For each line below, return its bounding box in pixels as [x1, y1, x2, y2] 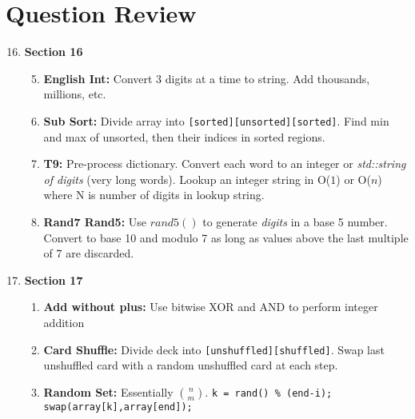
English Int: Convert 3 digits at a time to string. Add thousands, [43, 70, 370, 86]
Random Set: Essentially [43, 383, 174, 400]
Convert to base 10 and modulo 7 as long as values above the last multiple [43, 229, 409, 245]
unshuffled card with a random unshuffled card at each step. [43, 357, 338, 373]
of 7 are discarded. [43, 245, 134, 261]
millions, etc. [43, 86, 106, 102]
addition [43, 313, 85, 330]
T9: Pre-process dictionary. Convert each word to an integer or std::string [43, 155, 406, 172]
